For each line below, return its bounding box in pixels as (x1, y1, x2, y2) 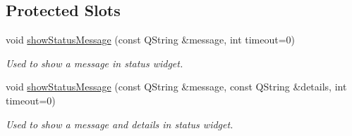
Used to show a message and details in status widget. (6, 116, 233, 131)
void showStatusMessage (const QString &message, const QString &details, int (6, 79, 347, 94)
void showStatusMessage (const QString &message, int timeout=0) (6, 32, 296, 47)
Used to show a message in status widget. (6, 55, 183, 70)
